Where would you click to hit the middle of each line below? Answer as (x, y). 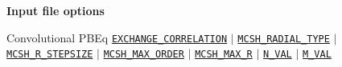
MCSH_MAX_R (224, 55)
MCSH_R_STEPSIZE (50, 55)
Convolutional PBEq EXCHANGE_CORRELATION (117, 37)
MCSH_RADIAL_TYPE (284, 39)
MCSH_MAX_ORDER (144, 55)
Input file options (56, 10)
